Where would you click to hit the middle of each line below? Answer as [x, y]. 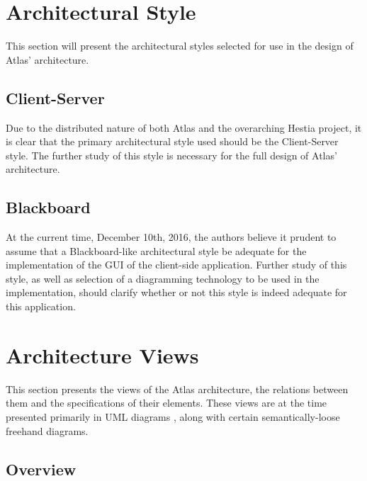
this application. [41, 306]
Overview [41, 469]
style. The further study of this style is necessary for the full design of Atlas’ [171, 155]
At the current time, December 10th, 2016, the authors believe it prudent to [171, 237]
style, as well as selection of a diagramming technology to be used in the [163, 278]
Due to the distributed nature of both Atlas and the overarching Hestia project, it [184, 127]
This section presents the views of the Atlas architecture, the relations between [177, 389]
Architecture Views [102, 355]
